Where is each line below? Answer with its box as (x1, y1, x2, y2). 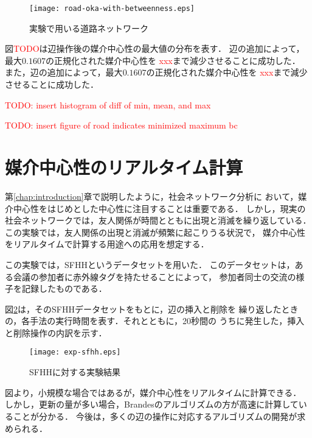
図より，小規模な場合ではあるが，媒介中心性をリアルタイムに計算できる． (5, 386, 302, 398)
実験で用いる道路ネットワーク (29, 21, 148, 34)
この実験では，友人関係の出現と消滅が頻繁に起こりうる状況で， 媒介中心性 (5, 225, 306, 238)
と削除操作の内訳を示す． (5, 326, 107, 339)
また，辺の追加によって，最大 (5, 66, 123, 79)
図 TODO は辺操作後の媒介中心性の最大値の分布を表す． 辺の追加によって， (5, 42, 305, 55)
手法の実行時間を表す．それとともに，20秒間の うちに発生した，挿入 (30, 314, 305, 327)
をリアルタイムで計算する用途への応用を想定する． (5, 238, 209, 250)
